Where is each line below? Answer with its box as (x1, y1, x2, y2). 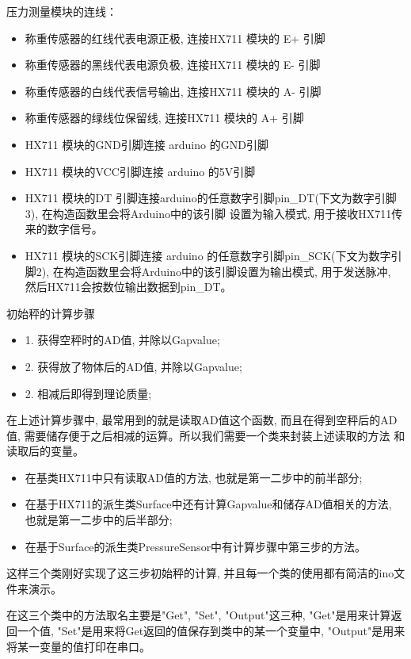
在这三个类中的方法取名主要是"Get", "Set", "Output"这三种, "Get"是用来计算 (6, 607, 391, 623)
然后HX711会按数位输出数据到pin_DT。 (25, 278, 232, 295)
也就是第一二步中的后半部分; (25, 511, 173, 528)
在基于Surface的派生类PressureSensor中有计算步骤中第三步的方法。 (25, 538, 367, 554)
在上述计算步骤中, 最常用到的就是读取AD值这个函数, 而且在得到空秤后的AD (6, 412, 398, 428)
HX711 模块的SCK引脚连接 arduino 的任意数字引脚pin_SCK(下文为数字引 (25, 247, 402, 263)
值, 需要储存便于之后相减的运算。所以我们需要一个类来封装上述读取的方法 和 (6, 427, 405, 443)
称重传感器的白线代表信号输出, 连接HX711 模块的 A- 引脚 (25, 82, 322, 99)
